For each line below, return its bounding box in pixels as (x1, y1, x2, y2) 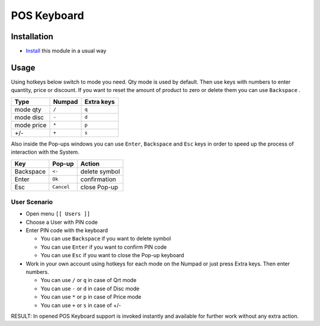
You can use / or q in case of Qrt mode (40, 277, 137, 284)
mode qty (14, 105, 41, 113)
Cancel (52, 184, 71, 190)
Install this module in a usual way (25, 48, 107, 55)
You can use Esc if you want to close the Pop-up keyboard (40, 252, 184, 259)
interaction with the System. (11, 148, 79, 156)
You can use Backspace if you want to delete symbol (40, 235, 171, 242)
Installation (11, 31, 53, 42)
